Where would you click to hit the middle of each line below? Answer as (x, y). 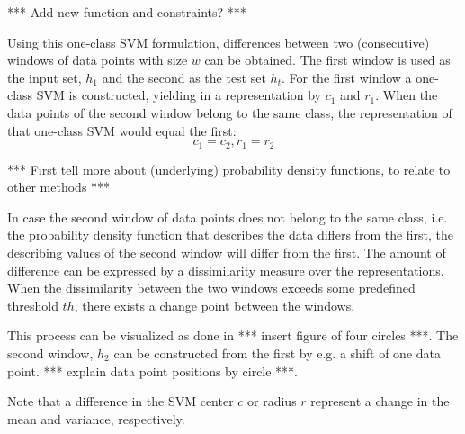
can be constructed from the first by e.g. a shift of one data (277, 353)
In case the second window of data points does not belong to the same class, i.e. (228, 217)
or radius (272, 401)
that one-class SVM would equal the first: (122, 130)
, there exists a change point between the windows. (215, 305)
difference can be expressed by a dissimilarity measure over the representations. (226, 270)
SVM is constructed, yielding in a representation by (179, 95)
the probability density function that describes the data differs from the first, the (231, 235)
